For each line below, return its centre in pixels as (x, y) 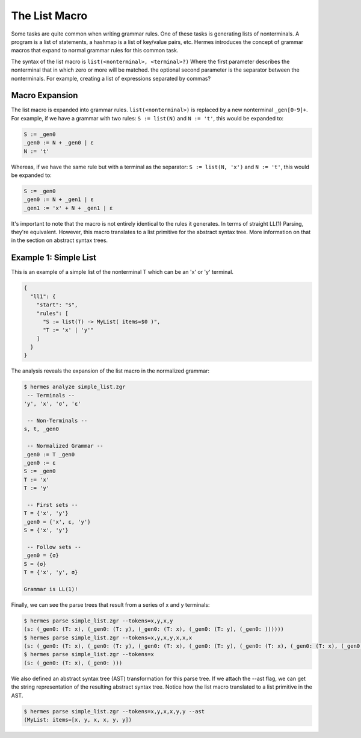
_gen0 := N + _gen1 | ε (59, 200)
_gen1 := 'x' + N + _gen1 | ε (68, 208)
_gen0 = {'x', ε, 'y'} (57, 522)
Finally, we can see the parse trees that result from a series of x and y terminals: (110, 604)
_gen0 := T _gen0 (49, 454)
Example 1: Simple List (54, 258)
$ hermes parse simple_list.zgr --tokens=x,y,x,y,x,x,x (108, 637)
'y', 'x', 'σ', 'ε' (52, 404)
